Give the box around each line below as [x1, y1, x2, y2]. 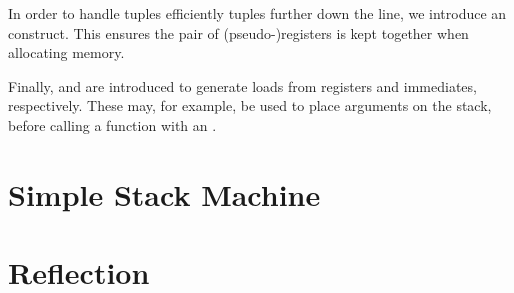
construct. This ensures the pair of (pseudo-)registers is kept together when [8, 22, 469, 43]
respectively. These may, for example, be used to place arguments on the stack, [8, 95, 492, 116]
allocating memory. [8, 42, 125, 63]
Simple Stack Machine [8, 173, 321, 214]
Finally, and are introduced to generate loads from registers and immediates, [8, 75, 477, 96]
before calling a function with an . [8, 114, 217, 135]
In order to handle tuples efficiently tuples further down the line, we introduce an [8, 3, 507, 23]
